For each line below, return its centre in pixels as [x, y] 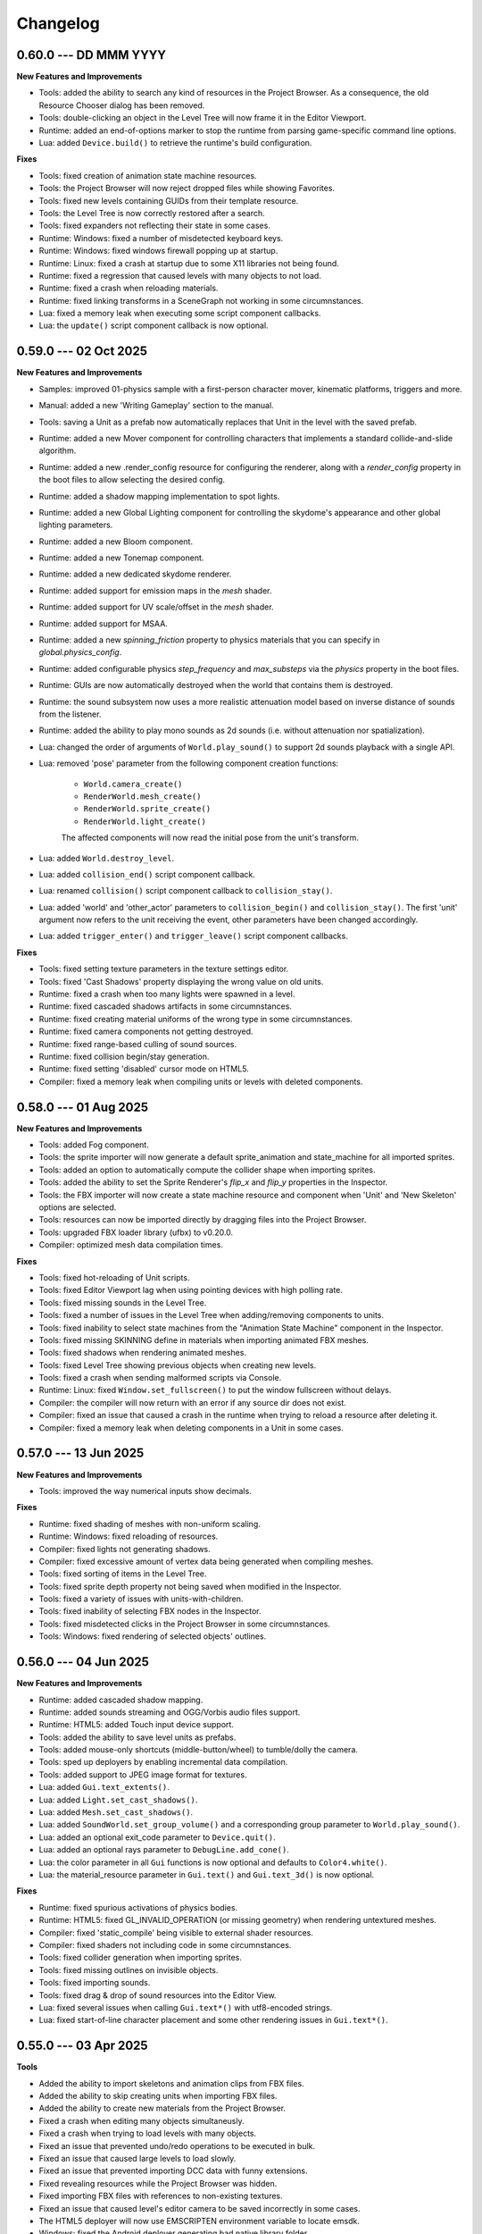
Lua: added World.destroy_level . [106, 858]
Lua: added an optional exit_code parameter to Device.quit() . [157, 1837]
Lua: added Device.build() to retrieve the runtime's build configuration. [175, 143]
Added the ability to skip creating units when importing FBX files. [158, 2095]
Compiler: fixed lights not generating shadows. [125, 1549]
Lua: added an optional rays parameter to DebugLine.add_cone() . [164, 1850]
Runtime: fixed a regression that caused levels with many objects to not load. [180, 275]
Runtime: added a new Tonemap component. [121, 558]
